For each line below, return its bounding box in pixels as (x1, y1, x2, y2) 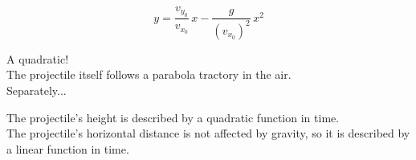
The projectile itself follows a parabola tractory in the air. (6, 66, 292, 83)
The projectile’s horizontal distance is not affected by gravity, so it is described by (6, 125, 410, 142)
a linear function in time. (6, 140, 129, 157)
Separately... (6, 81, 67, 98)
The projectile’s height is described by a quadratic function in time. (6, 109, 340, 125)
